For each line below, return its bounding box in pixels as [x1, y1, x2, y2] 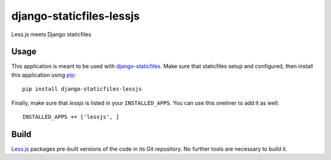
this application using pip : [11, 71, 77, 78]
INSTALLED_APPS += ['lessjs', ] [22, 113, 120, 121]
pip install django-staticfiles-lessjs [22, 86, 142, 93]
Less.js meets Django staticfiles [11, 31, 91, 38]
